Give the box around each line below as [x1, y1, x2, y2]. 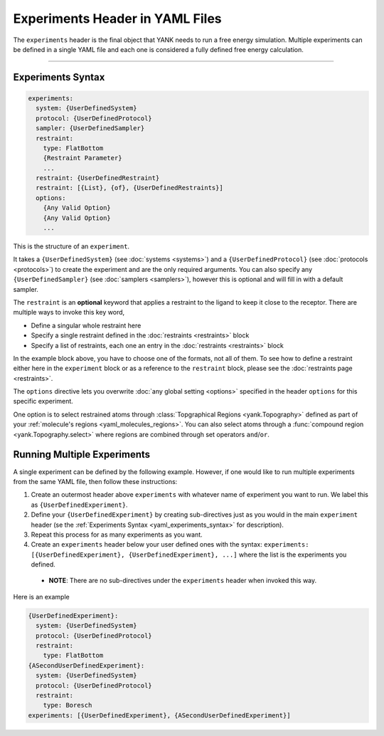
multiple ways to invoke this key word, [13, 308, 125, 317]
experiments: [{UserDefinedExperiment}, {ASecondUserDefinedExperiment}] [28, 711, 291, 719]
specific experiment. [13, 397, 74, 406]
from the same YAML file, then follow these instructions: [13, 477, 178, 485]
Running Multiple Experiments [13, 448, 151, 461]
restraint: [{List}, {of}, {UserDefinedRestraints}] [36, 184, 223, 192]
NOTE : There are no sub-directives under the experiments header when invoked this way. [48, 577, 317, 585]
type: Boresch [43, 701, 92, 710]
